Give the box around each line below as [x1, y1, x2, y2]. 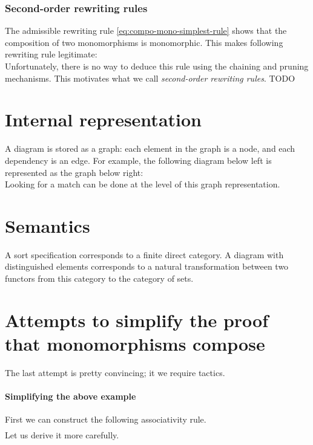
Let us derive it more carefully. [5, 429, 119, 441]
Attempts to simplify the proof [5, 307, 268, 332]
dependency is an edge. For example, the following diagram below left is [5, 154, 272, 166]
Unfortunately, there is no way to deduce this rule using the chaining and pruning [5, 60, 309, 72]
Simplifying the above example [5, 390, 136, 403]
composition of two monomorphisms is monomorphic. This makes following [5, 36, 283, 48]
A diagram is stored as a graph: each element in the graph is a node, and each [5, 142, 295, 155]
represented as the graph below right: [5, 166, 143, 178]
